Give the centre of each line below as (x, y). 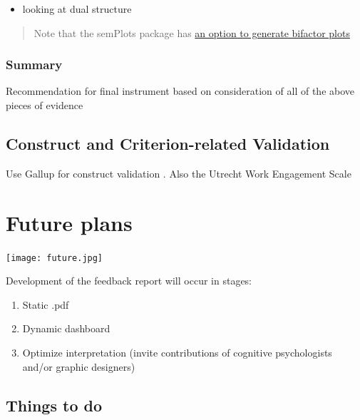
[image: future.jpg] (55, 258)
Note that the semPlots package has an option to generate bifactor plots (192, 32)
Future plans (69, 222)
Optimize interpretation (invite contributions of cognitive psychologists (177, 352)
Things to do (54, 405)
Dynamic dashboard (66, 328)
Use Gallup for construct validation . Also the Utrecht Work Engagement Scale (179, 173)
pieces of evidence (45, 105)
